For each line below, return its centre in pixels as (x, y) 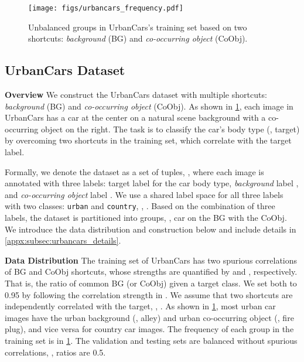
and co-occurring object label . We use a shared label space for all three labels (144, 194)
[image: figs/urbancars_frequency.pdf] (106, 8)
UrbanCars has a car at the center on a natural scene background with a (135, 117)
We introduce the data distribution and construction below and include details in (151, 229)
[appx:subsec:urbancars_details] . (63, 240)
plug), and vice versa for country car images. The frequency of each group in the (149, 329)
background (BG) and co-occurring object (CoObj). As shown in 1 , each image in (149, 106)
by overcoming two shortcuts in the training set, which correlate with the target (148, 140)
